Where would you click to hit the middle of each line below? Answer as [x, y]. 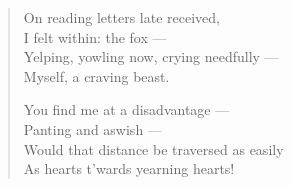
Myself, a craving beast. [96, 75]
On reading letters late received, [121, 17]
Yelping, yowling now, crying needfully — [151, 56]
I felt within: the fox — [95, 36]
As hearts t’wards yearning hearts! [129, 168]
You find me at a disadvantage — [126, 109]
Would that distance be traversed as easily [153, 148]
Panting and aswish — [92, 128]
